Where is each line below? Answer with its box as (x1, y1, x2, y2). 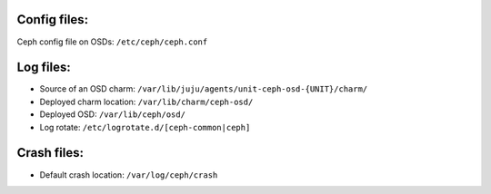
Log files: (16, 60, 72, 75)
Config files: (16, 12, 89, 27)
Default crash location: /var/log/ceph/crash (39, 169, 218, 180)
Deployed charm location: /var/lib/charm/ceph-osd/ (39, 96, 254, 107)
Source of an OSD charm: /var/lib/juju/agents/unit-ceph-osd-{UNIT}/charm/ (39, 83, 368, 94)
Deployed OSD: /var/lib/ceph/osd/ (39, 109, 186, 120)
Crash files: (16, 145, 84, 160)
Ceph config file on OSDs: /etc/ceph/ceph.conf (16, 36, 208, 47)
